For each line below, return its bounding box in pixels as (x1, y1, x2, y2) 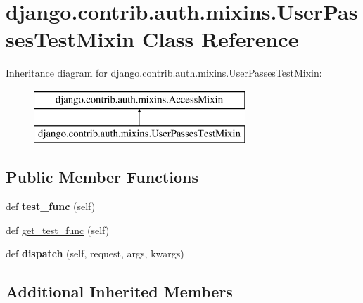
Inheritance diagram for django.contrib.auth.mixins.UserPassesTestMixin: (6, 65, 322, 80)
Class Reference (141, 25, 299, 53)
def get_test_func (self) (6, 222, 110, 237)
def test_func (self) (6, 199, 96, 214)
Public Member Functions (6, 166, 198, 188)
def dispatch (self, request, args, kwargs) (6, 246, 184, 261)
